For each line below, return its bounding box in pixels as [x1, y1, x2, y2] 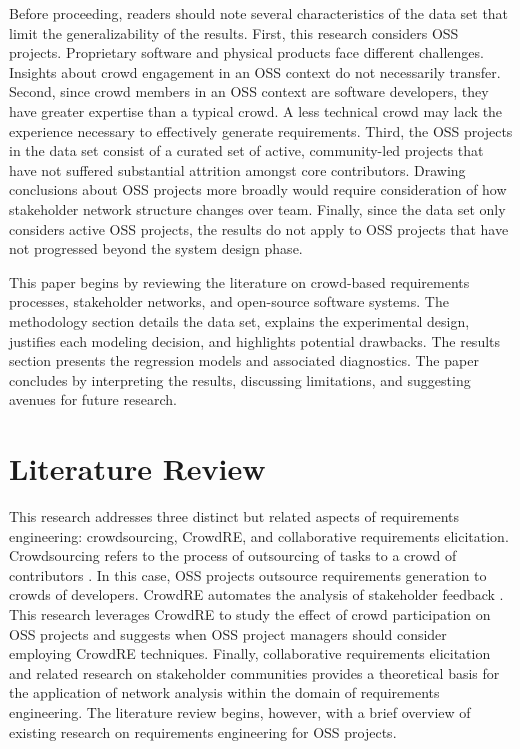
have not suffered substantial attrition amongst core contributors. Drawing [9, 159, 466, 180]
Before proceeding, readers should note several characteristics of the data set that [9, 3, 509, 23]
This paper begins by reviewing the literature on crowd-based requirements [9, 271, 470, 292]
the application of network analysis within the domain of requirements [9, 682, 440, 703]
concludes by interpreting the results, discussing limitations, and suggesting [9, 369, 471, 390]
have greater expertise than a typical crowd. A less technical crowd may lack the [9, 100, 503, 121]
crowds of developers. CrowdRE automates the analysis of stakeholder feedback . [9, 584, 504, 605]
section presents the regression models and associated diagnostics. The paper [9, 350, 479, 371]
